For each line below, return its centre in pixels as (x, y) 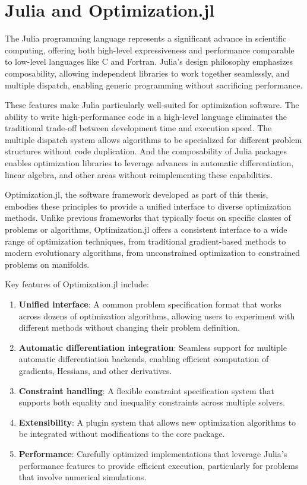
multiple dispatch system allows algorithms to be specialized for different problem (153, 139)
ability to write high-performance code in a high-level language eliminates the (146, 116)
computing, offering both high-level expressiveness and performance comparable (150, 50)
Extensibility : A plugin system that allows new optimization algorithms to (157, 422)
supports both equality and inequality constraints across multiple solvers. (152, 402)
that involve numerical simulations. (83, 477)
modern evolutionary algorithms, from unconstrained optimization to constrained (153, 253)
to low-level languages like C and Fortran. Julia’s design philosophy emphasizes (149, 61)
